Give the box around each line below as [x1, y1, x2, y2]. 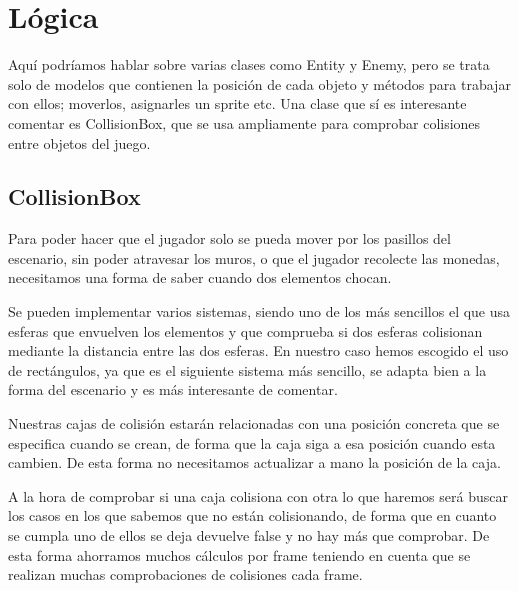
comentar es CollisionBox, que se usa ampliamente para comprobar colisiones [8, 112, 481, 133]
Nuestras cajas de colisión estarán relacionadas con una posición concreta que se [8, 413, 500, 434]
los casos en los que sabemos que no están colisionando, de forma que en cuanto [8, 505, 497, 526]
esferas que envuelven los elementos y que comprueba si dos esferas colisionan [8, 320, 483, 341]
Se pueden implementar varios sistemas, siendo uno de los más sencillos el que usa [8, 301, 511, 322]
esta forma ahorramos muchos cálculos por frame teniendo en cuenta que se [8, 544, 471, 565]
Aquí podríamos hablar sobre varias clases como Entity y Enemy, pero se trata [8, 54, 490, 75]
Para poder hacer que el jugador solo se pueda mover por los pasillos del [8, 228, 451, 249]
